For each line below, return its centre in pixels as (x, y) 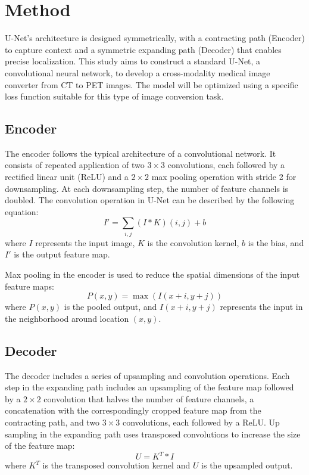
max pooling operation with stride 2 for (224, 177)
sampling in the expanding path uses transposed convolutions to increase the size (153, 434)
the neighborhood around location (67, 318)
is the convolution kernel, (193, 242)
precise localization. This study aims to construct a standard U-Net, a (133, 61)
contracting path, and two (52, 422)
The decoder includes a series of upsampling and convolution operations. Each (147, 375)
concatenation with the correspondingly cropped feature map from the (133, 410)
